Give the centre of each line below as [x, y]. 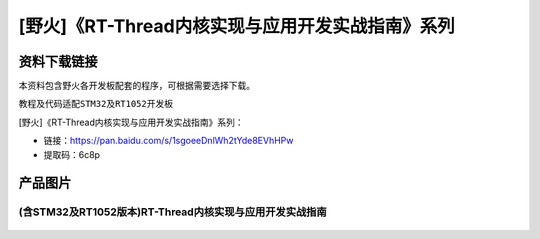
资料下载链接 [58, 61]
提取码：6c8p [71, 154]
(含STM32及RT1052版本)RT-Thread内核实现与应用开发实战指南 [172, 212]
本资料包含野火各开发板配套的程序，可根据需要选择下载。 [136, 86]
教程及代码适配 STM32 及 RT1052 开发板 [96, 104]
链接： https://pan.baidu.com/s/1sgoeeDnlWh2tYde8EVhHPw [168, 141]
